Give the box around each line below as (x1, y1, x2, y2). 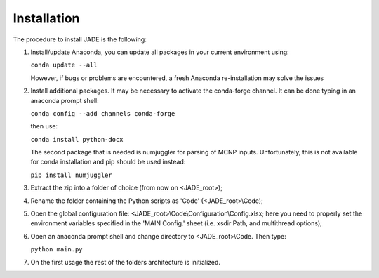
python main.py (30, 246, 84, 253)
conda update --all (30, 61, 98, 69)
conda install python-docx (30, 135, 124, 143)
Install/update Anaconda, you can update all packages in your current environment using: (30, 48, 289, 56)
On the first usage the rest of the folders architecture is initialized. (30, 258, 221, 266)
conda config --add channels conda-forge (30, 110, 175, 117)
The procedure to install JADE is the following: (13, 35, 147, 44)
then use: (30, 122, 58, 131)
